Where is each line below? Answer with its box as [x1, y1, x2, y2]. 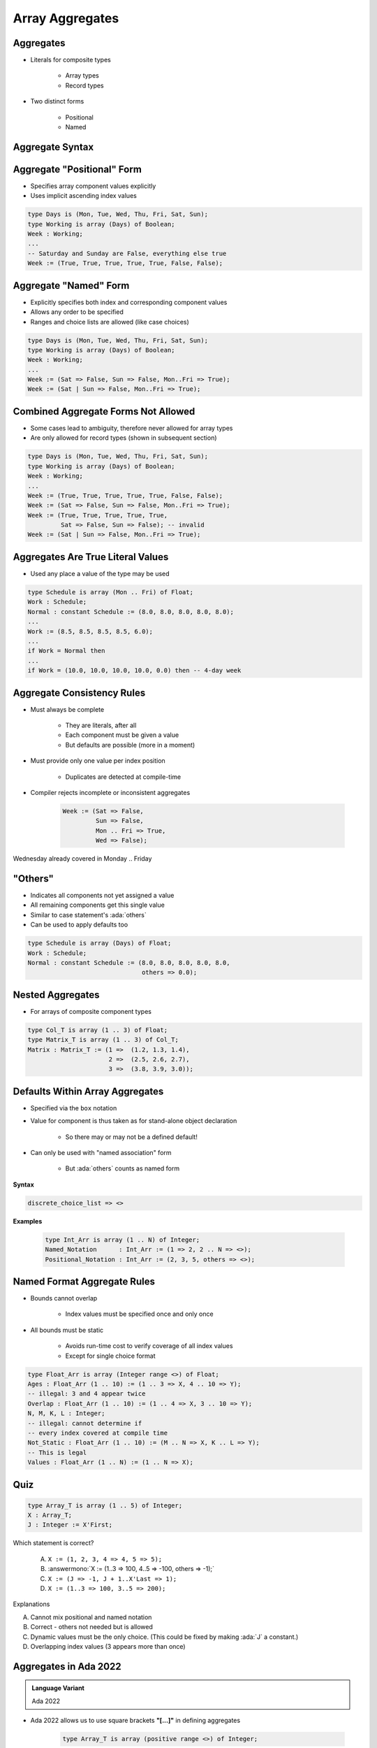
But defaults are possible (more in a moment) [65, 740, 195, 749]
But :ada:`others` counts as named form [65, 1164, 180, 1173]
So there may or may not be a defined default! [65, 1133, 198, 1141]
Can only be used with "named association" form [30, 1149, 172, 1157]
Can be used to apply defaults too [30, 920, 128, 929]
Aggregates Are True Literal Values [13, 551, 169, 563]
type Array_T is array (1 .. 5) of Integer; [27, 1501, 183, 1510]
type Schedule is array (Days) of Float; [27, 939, 172, 947]
